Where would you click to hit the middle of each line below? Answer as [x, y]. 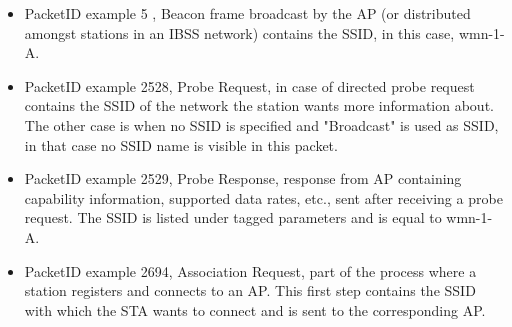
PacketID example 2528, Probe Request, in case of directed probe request [249, 85]
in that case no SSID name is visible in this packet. [181, 144]
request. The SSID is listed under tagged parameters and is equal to [233, 217]
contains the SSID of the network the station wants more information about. [259, 105]
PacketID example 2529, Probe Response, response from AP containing [243, 178]
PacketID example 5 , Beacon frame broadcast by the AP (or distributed [247, 13]
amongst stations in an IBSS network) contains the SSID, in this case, [239, 32]
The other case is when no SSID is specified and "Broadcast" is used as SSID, [261, 124]
